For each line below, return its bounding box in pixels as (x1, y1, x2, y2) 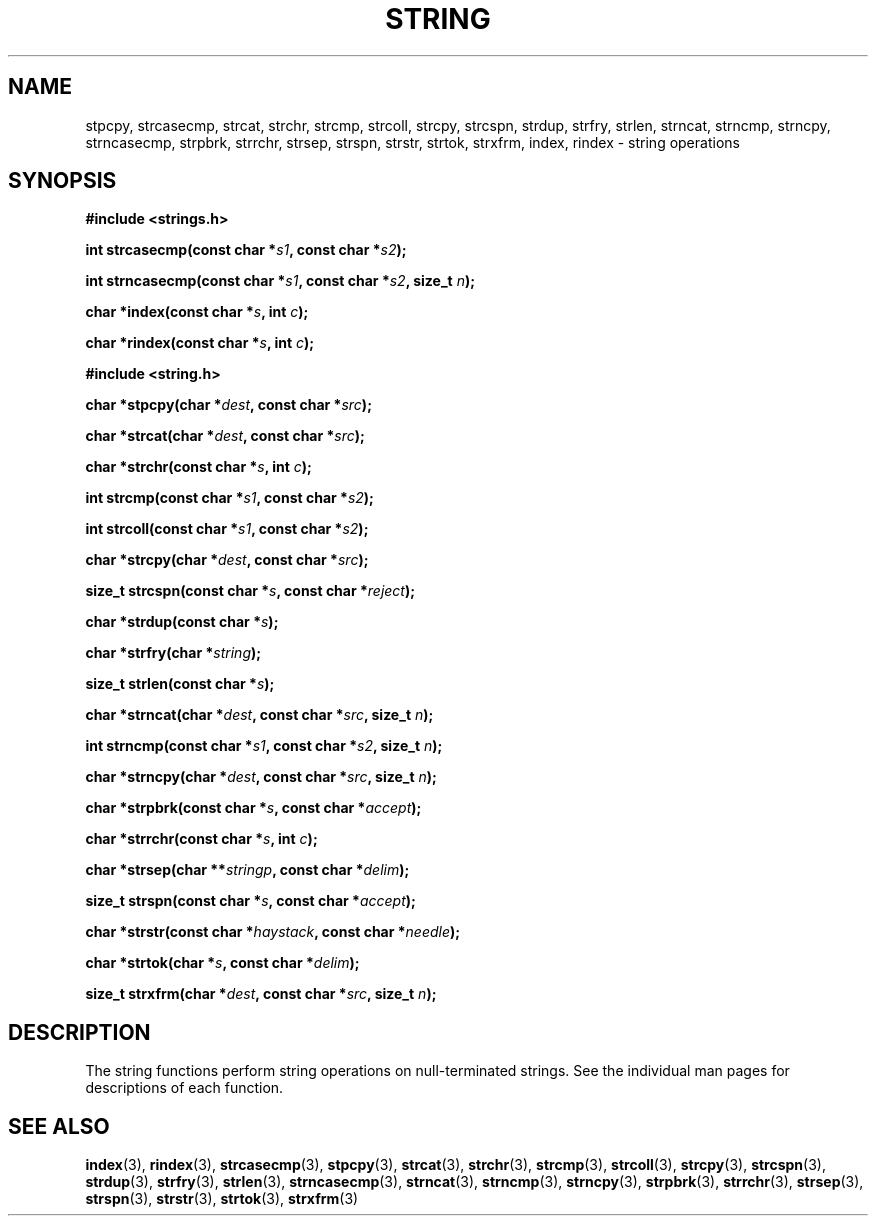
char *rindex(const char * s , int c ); (85, 334, 315, 352)
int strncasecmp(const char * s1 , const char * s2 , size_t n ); (85, 272, 476, 290)
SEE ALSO (8, 1113, 110, 1139)
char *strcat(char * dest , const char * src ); (85, 427, 365, 445)
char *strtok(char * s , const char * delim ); (85, 954, 360, 972)
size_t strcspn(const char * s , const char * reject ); (85, 582, 416, 600)
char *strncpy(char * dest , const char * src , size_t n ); (85, 768, 437, 786)
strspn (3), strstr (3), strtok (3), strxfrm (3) (85, 1190, 359, 1208)
